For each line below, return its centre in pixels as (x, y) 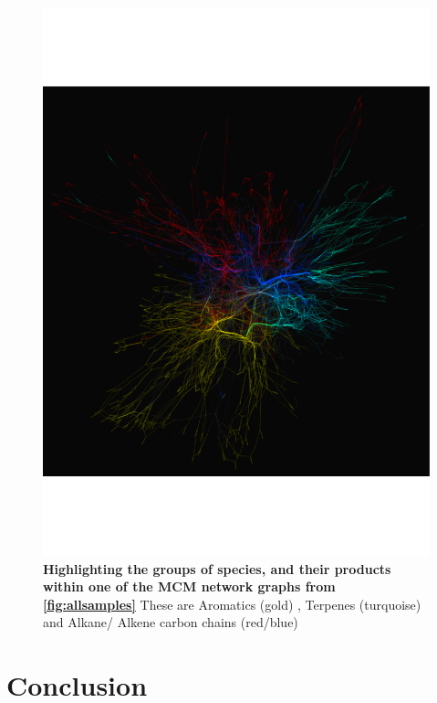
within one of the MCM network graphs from (189, 586)
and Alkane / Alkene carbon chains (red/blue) (171, 622)
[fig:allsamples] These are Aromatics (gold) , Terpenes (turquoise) (232, 604)
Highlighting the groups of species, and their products (217, 568)
